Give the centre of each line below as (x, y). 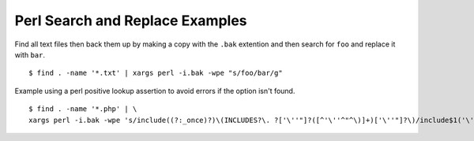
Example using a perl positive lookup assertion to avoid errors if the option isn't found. (155, 91)
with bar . (30, 54)
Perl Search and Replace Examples (131, 20)
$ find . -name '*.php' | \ (83, 109)
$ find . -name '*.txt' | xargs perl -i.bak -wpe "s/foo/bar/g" (156, 73)
